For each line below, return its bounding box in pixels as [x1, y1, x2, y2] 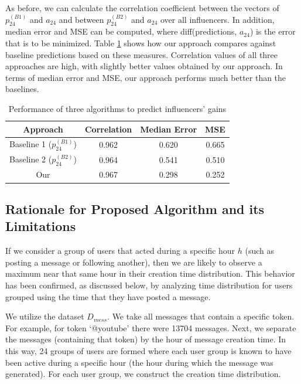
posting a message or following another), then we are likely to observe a [5, 256, 262, 268]
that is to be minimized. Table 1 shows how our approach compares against [5, 36, 276, 49]
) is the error [249, 25, 296, 38]
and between [59, 13, 104, 25]
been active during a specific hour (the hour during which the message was [5, 356, 273, 368]
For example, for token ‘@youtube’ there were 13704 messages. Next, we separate [5, 321, 296, 334]
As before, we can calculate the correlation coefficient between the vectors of [5, 2, 279, 13]
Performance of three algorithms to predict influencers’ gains [8, 102, 227, 114]
